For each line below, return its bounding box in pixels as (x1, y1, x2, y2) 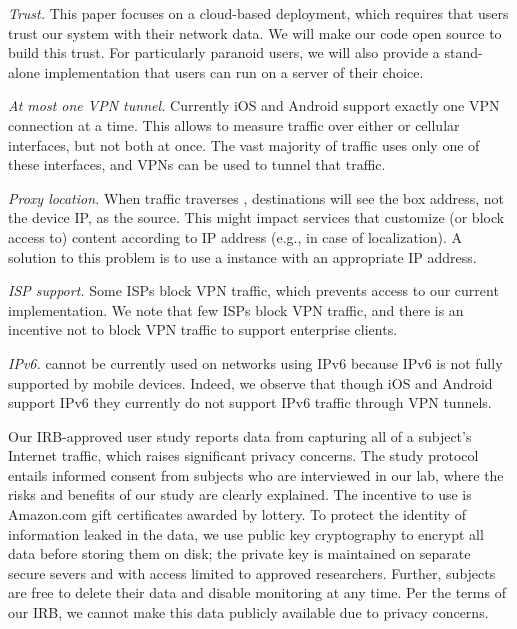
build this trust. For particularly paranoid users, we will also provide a (8, 42, 440, 63)
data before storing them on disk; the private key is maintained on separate (8, 543, 471, 564)
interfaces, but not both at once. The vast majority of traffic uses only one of (8, 134, 480, 155)
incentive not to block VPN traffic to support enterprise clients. (8, 319, 398, 340)
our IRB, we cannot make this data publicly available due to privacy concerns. (8, 602, 489, 623)
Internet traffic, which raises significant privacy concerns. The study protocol (8, 445, 479, 466)
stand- (444, 42, 483, 63)
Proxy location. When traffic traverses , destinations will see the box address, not (8, 187, 505, 208)
